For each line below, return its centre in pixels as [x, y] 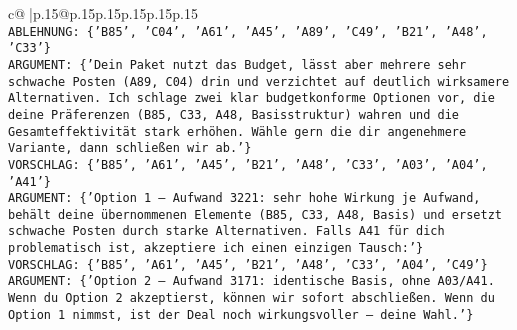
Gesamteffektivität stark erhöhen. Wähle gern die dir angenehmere [237, 131]
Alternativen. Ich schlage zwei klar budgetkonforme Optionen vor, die [251, 98]
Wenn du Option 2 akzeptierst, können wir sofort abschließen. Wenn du [251, 298]
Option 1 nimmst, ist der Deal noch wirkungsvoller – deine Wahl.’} [241, 314]
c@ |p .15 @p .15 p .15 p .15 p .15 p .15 [103, 13]
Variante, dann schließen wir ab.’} [130, 148]
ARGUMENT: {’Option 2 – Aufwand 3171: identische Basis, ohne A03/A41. [251, 281]
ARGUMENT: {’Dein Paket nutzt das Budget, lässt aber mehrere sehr [237, 64]
